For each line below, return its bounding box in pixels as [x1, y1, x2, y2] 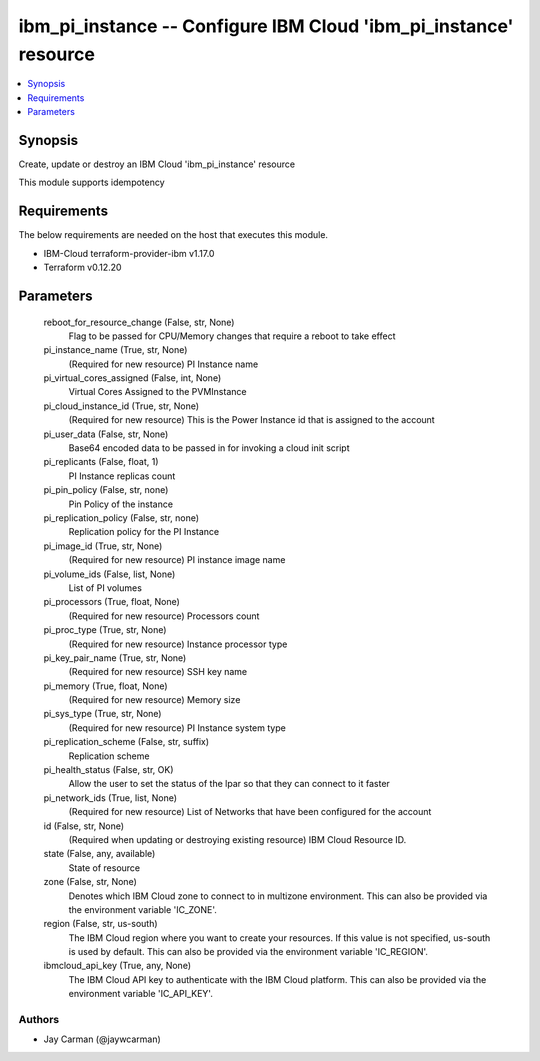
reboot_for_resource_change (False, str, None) [43, 316, 235, 328]
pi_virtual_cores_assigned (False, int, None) [43, 372, 222, 384]
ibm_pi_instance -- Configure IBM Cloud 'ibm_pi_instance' [18, 15, 514, 37]
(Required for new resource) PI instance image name [68, 554, 286, 566]
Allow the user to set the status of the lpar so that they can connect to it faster [68, 778, 390, 790]
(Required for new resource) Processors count [68, 610, 260, 622]
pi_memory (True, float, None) [43, 680, 169, 692]
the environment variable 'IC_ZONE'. [68, 903, 217, 915]
